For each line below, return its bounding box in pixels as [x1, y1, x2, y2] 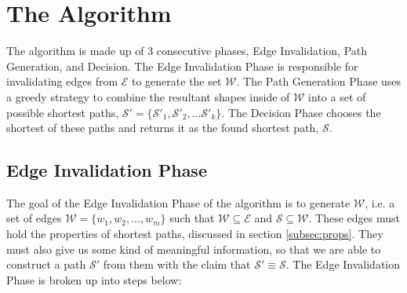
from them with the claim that [103, 256, 251, 273]
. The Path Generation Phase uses [236, 73, 402, 90]
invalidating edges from [6, 73, 118, 90]
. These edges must [308, 210, 400, 226]
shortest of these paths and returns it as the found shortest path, [6, 119, 319, 136]
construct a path [6, 256, 86, 273]
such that [169, 210, 215, 226]
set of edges [6, 210, 62, 226]
